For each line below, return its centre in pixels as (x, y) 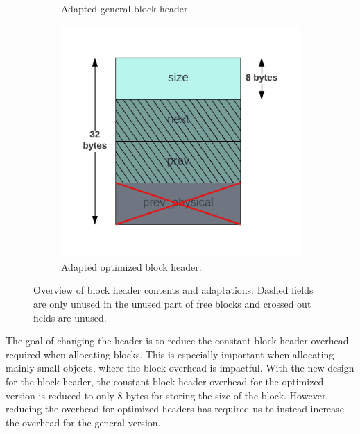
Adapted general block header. (126, 8)
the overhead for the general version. (83, 422)
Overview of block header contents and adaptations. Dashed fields (173, 290)
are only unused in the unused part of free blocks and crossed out (172, 303)
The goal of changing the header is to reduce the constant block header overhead (177, 341)
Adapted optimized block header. (131, 266)
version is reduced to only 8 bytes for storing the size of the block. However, (167, 395)
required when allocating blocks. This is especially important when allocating (170, 354)
